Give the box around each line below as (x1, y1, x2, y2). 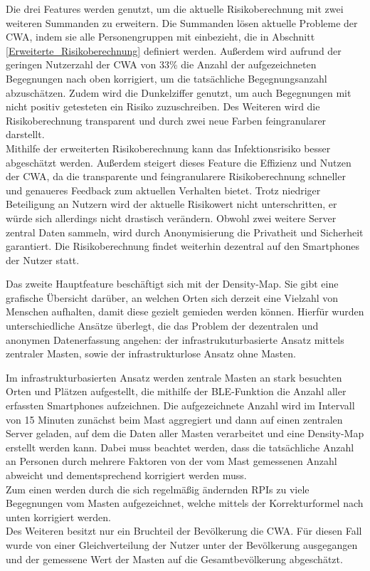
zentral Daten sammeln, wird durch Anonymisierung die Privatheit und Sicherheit (6, 224, 364, 239)
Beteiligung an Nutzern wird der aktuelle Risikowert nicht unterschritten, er (6, 197, 337, 211)
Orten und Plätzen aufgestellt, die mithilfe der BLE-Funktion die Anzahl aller (6, 384, 347, 399)
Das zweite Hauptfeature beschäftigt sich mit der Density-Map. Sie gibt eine (6, 276, 339, 291)
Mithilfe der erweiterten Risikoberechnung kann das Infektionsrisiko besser (6, 140, 331, 155)
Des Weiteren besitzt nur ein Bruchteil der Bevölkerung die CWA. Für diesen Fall (6, 523, 362, 538)
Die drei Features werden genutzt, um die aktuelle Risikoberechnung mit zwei (6, 1, 344, 16)
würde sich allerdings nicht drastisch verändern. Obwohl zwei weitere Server (6, 210, 337, 225)
